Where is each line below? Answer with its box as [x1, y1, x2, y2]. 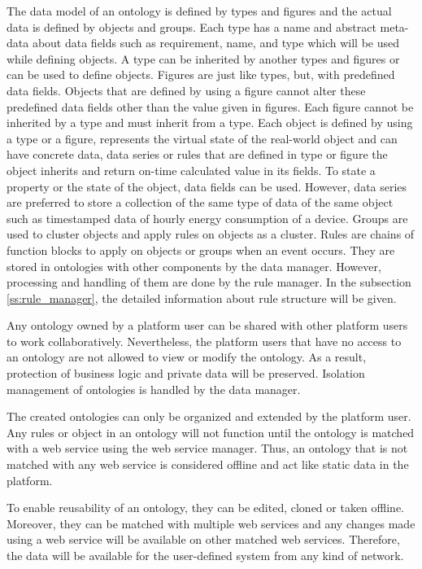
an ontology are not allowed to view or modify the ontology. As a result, [7, 348, 367, 365]
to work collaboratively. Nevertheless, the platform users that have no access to [7, 332, 402, 349]
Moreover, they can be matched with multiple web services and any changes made [7, 514, 415, 532]
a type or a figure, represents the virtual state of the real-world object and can [7, 129, 398, 147]
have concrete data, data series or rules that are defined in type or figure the [7, 146, 388, 163]
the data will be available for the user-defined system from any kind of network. [7, 547, 404, 563]
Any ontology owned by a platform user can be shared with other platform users [7, 317, 408, 334]
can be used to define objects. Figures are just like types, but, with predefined [7, 66, 395, 83]
